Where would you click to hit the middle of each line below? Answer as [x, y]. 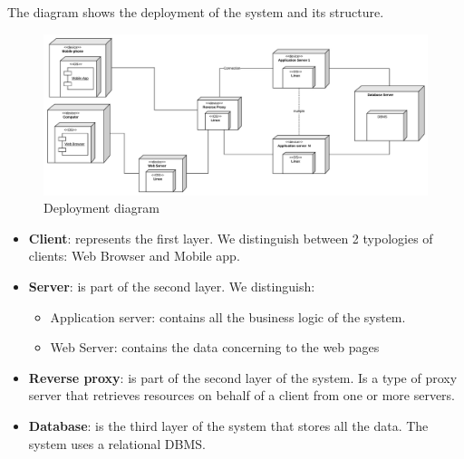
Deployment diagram [101, 208]
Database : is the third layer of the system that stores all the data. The [228, 425]
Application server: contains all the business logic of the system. [228, 316]
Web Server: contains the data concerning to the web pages [215, 347]
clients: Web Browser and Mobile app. [134, 256]
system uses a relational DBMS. [117, 443]
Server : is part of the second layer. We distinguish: [172, 287]
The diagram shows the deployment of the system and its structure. [196, 12]
